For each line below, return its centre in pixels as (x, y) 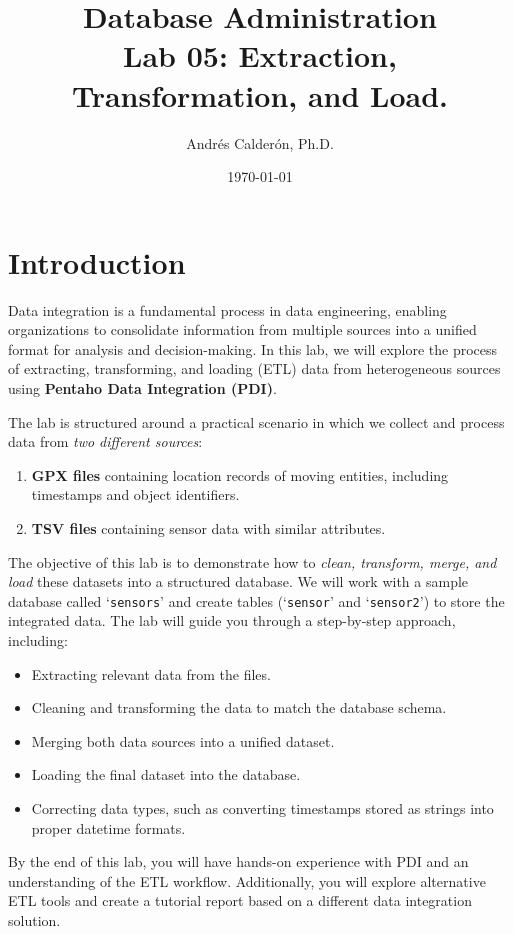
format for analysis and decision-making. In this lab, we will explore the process (253, 348)
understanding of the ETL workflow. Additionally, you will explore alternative (247, 880)
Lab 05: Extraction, (260, 55)
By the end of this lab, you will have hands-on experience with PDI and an (238, 861)
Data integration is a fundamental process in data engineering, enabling (227, 309)
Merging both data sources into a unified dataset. (183, 740)
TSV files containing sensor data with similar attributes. (208, 527)
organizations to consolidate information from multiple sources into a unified (242, 329)
